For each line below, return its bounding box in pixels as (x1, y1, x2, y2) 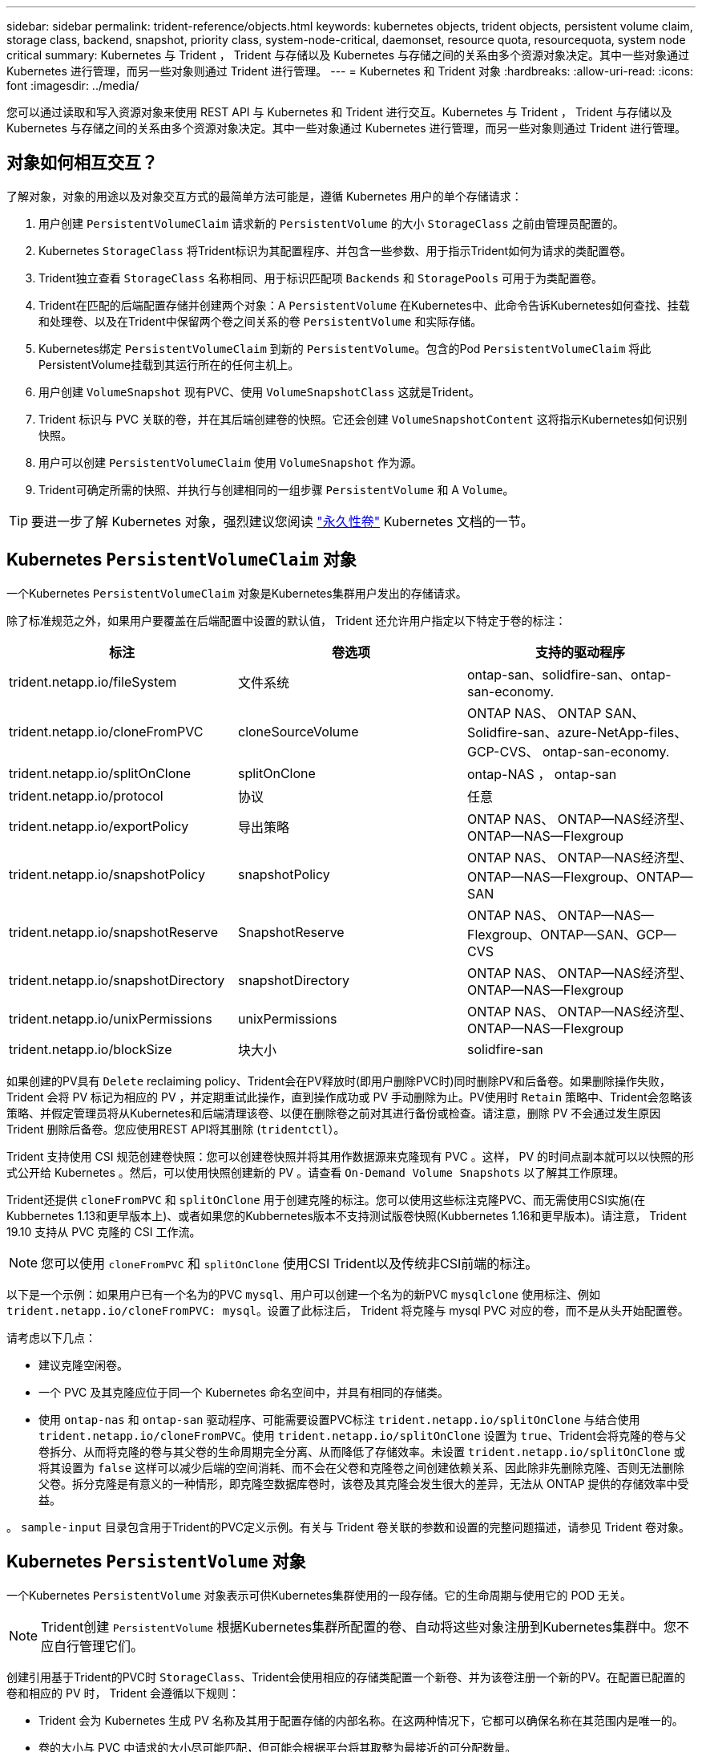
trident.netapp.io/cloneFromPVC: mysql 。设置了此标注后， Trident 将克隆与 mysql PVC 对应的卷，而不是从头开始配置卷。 (6, 1303, 689, 1317)
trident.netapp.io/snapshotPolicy (9, 866, 205, 882)
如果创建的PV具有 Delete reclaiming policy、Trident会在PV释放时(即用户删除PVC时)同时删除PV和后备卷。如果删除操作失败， (6, 1073, 672, 1088)
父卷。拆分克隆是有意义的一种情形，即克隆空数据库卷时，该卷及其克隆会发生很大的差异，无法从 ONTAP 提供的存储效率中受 (38, 1476, 689, 1490)
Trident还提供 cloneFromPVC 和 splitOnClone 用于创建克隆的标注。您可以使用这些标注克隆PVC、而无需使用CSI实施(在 (6, 1192, 646, 1207)
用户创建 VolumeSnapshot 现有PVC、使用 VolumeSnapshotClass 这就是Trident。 (38, 384, 480, 399)
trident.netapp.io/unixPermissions (9, 1010, 212, 1027)
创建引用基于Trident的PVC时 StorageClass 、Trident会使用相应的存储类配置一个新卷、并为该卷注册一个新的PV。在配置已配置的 (6, 1669, 686, 1684)
